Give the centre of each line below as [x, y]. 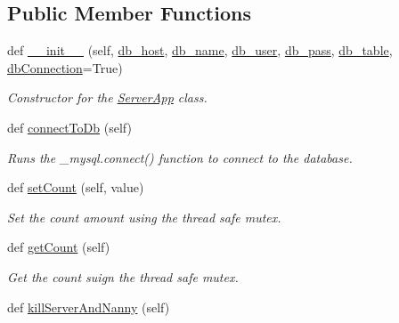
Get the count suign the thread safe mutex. [123, 276]
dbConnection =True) [65, 67]
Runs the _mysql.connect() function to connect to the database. [180, 157]
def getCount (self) [59, 247]
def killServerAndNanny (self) [89, 307]
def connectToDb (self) [69, 127]
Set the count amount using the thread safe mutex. [144, 217]
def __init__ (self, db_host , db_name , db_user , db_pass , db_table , [200, 50]
